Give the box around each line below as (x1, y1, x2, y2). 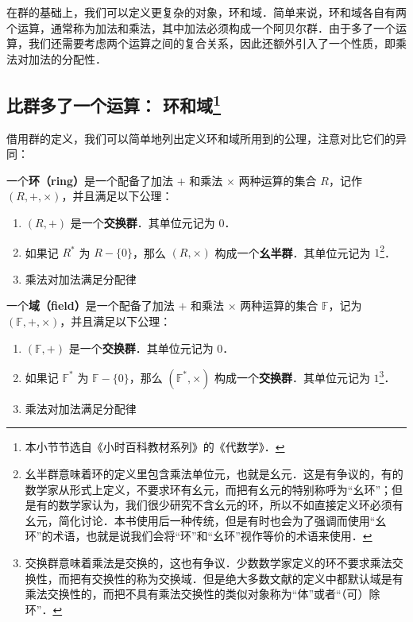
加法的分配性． (28, 50, 106, 67)
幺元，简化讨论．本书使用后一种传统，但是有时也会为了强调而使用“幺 (25, 512, 387, 528)
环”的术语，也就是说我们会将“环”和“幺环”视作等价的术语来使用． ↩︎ (25, 527, 372, 544)
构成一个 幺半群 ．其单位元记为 (214, 244, 371, 261)
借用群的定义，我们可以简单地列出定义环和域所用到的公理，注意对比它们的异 (6, 129, 407, 146)
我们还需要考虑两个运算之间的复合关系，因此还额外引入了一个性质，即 (28, 35, 396, 52)
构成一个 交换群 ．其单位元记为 (214, 369, 370, 385)
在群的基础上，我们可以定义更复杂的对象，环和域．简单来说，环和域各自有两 (6, 4, 407, 20)
